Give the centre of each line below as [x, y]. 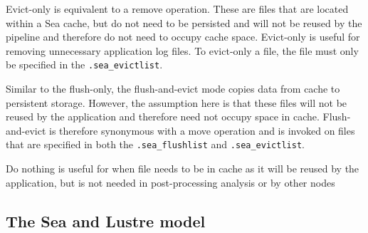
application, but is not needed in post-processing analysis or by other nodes [170, 182]
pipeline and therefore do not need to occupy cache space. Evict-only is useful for [183, 37]
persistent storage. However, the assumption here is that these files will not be [177, 102]
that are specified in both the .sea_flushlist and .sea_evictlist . [155, 144]
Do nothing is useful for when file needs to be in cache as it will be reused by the [183, 169]
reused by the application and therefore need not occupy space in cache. [163, 116]
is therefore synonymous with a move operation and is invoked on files [202, 130]
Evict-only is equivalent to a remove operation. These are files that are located [177, 9]
